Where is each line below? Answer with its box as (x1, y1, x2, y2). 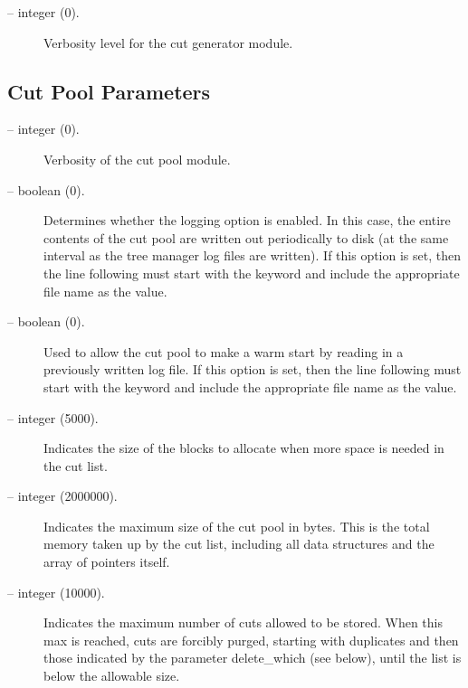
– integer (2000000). (7, 486, 118, 505)
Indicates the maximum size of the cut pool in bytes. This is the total (43, 516, 430, 535)
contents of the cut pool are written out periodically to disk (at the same (43, 228, 449, 247)
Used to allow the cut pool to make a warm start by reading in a (43, 342, 404, 361)
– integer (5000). (7, 408, 99, 427)
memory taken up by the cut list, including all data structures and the (43, 534, 435, 553)
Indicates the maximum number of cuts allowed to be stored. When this (43, 613, 443, 632)
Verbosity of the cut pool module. (43, 149, 231, 168)
